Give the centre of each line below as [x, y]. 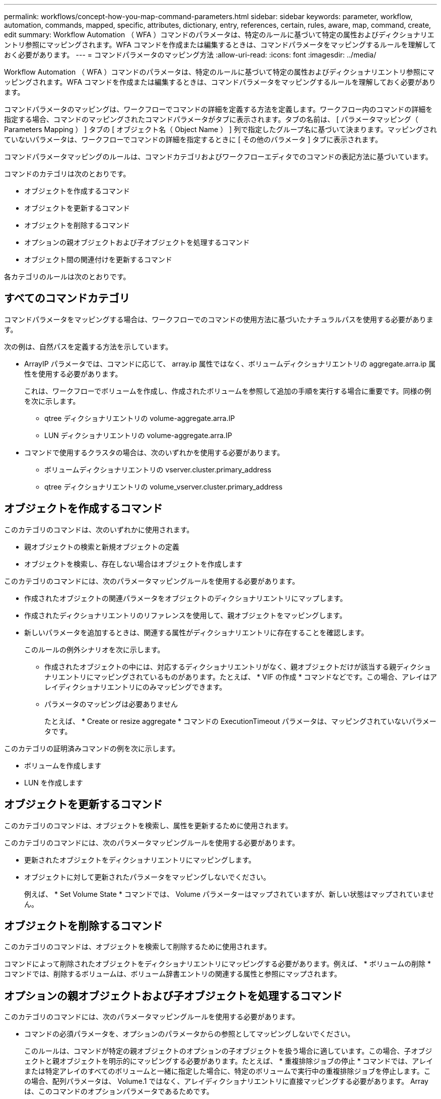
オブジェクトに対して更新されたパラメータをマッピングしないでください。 [147, 877]
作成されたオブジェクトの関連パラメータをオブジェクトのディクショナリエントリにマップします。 [186, 598]
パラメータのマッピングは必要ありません [111, 704]
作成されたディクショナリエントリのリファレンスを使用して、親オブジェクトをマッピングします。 [186, 615]
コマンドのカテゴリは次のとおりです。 [67, 174]
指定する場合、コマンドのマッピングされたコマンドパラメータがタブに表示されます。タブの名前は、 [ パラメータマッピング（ [211, 119]
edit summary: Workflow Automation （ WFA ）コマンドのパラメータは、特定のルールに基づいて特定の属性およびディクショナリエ [219, 35]
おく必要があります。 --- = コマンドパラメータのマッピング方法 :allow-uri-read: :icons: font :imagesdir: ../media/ [190, 55]
